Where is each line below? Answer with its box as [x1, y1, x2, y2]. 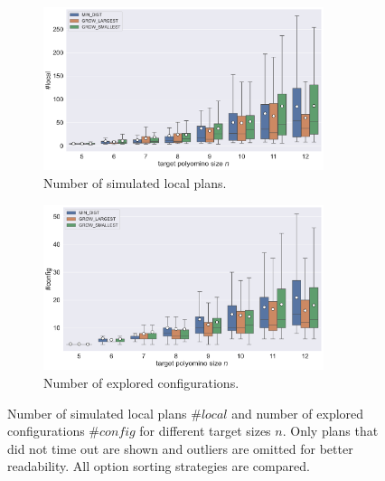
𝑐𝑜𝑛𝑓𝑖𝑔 [99, 426, 136, 439]
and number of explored [231, 403, 364, 422]
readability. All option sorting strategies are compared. [7, 457, 310, 476]
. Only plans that [282, 421, 379, 440]
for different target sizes [139, 421, 271, 440]
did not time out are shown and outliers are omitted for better [7, 439, 353, 457]
